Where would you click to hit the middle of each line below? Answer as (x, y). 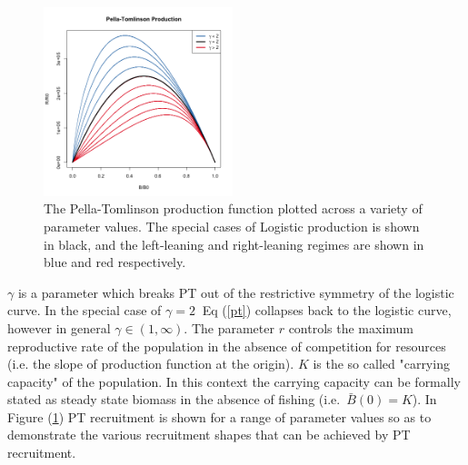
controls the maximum (351, 327)
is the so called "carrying (381, 364)
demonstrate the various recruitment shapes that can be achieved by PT (209, 435)
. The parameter (229, 327)
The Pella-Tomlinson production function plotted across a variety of (233, 208)
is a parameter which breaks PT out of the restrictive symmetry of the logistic (236, 292)
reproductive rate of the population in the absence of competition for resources (227, 346)
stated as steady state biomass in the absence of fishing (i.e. (174, 399)
